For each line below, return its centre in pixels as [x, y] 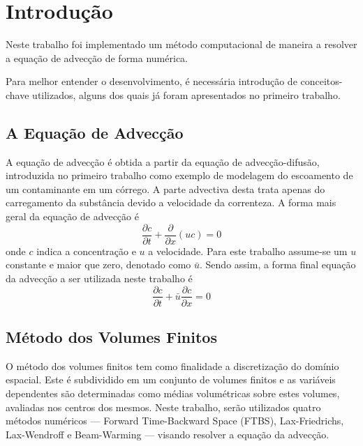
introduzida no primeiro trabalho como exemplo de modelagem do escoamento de [179, 175]
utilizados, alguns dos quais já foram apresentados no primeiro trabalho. [186, 94]
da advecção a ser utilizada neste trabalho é [99, 278]
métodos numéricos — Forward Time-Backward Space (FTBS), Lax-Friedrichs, [175, 421]
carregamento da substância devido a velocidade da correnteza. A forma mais [171, 202]
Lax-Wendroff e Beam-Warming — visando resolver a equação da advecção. [168, 434]
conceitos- [321, 81]
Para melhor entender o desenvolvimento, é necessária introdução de [151, 81]
